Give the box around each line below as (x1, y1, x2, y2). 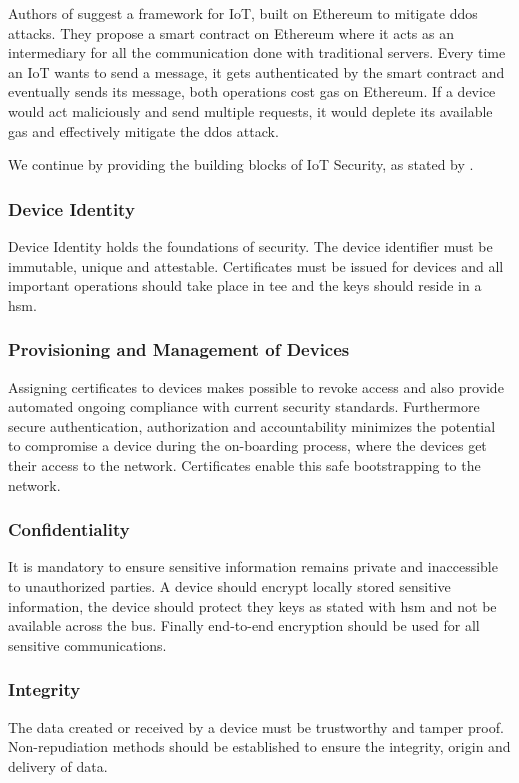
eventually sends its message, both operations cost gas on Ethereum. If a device (8, 81, 496, 102)
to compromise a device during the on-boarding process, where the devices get (8, 435, 487, 456)
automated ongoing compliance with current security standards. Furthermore (8, 396, 480, 417)
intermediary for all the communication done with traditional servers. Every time (8, 42, 506, 63)
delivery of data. (8, 755, 108, 776)
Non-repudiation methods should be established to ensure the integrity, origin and (8, 736, 511, 757)
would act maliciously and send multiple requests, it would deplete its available (8, 100, 493, 121)
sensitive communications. (8, 634, 167, 655)
